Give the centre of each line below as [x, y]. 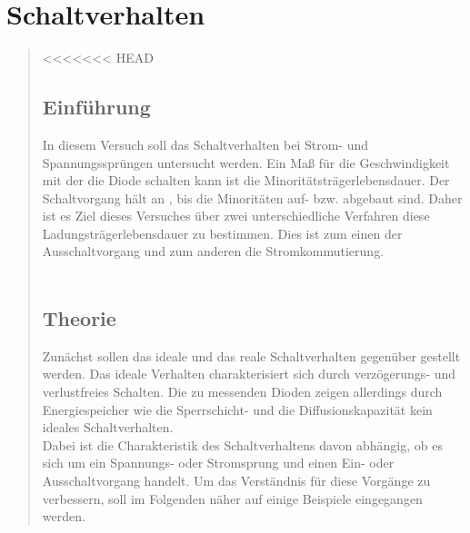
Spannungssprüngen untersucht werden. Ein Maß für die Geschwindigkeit [246, 162]
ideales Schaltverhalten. [108, 427]
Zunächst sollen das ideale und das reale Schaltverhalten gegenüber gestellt [251, 355]
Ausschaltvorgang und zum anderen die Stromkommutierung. [213, 251]
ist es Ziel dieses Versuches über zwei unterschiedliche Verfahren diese [236, 216]
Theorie [79, 318]
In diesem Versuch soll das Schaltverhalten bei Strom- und [205, 144]
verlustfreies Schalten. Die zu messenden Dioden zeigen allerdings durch [242, 392]
